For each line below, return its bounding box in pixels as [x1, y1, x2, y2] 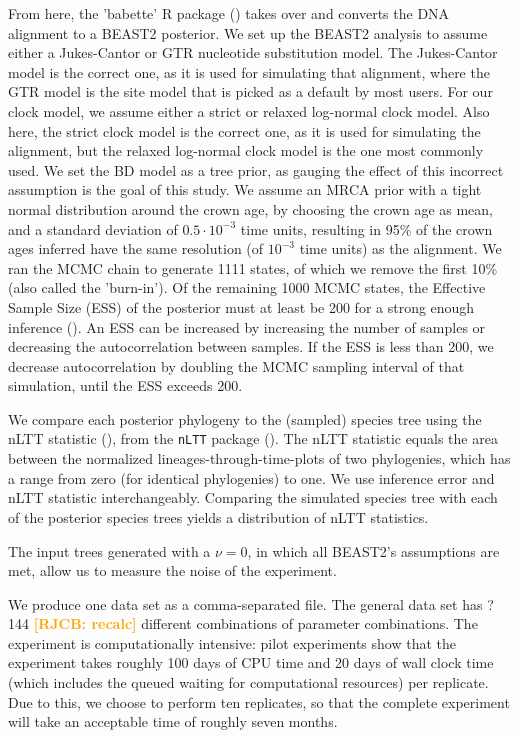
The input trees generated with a [8, 540, 211, 561]
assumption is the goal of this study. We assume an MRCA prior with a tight [8, 179, 482, 200]
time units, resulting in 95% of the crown [240, 218, 493, 239]
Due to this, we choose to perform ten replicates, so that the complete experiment [8, 691, 510, 712]
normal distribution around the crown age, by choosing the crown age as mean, [8, 198, 493, 219]
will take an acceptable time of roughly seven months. [8, 711, 338, 732]
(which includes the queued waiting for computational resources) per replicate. [8, 672, 489, 693]
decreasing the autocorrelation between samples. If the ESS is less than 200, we [8, 336, 494, 357]
